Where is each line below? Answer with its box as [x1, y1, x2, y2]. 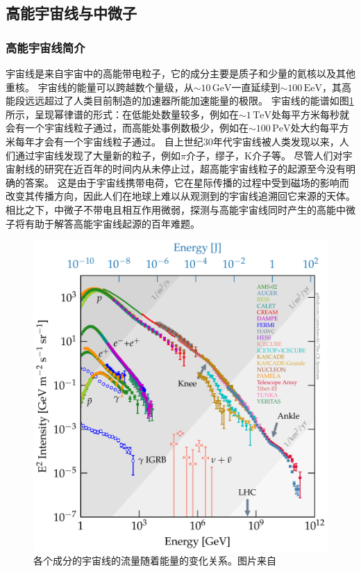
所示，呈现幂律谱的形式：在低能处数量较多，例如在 [6, 106, 239, 121]
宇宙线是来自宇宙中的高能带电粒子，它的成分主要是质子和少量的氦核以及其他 [6, 66, 355, 80]
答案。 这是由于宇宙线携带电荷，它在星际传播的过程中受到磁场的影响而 [24, 175, 349, 189]
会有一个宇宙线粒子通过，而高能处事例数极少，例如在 [6, 120, 249, 135]
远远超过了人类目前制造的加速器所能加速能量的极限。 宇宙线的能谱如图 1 [24, 93, 354, 108]
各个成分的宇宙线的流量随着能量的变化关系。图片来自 [33, 553, 276, 568]
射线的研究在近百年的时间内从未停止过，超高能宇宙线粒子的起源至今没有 [15, 161, 346, 176]
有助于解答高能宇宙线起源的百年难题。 [24, 216, 200, 230]
